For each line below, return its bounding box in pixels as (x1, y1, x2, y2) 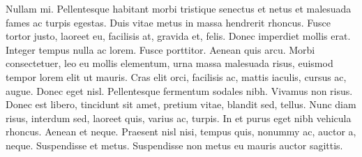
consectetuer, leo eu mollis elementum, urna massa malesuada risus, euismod (6, 56, 333, 70)
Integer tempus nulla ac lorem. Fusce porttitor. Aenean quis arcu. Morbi (6, 42, 315, 57)
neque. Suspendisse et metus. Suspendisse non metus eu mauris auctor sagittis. (6, 137, 343, 152)
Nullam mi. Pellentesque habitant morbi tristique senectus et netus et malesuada (6, 1, 352, 15)
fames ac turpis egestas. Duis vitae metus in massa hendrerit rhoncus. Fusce (6, 15, 331, 29)
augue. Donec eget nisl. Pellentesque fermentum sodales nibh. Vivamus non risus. (6, 83, 353, 98)
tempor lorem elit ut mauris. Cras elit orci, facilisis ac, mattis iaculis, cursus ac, (6, 69, 347, 84)
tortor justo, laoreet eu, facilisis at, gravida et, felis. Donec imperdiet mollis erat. (6, 29, 351, 43)
